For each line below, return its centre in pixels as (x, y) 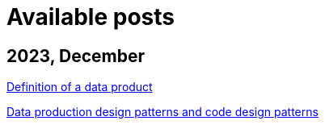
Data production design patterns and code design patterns (162, 112)
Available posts (91, 17)
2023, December (76, 56)
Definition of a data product (80, 87)
